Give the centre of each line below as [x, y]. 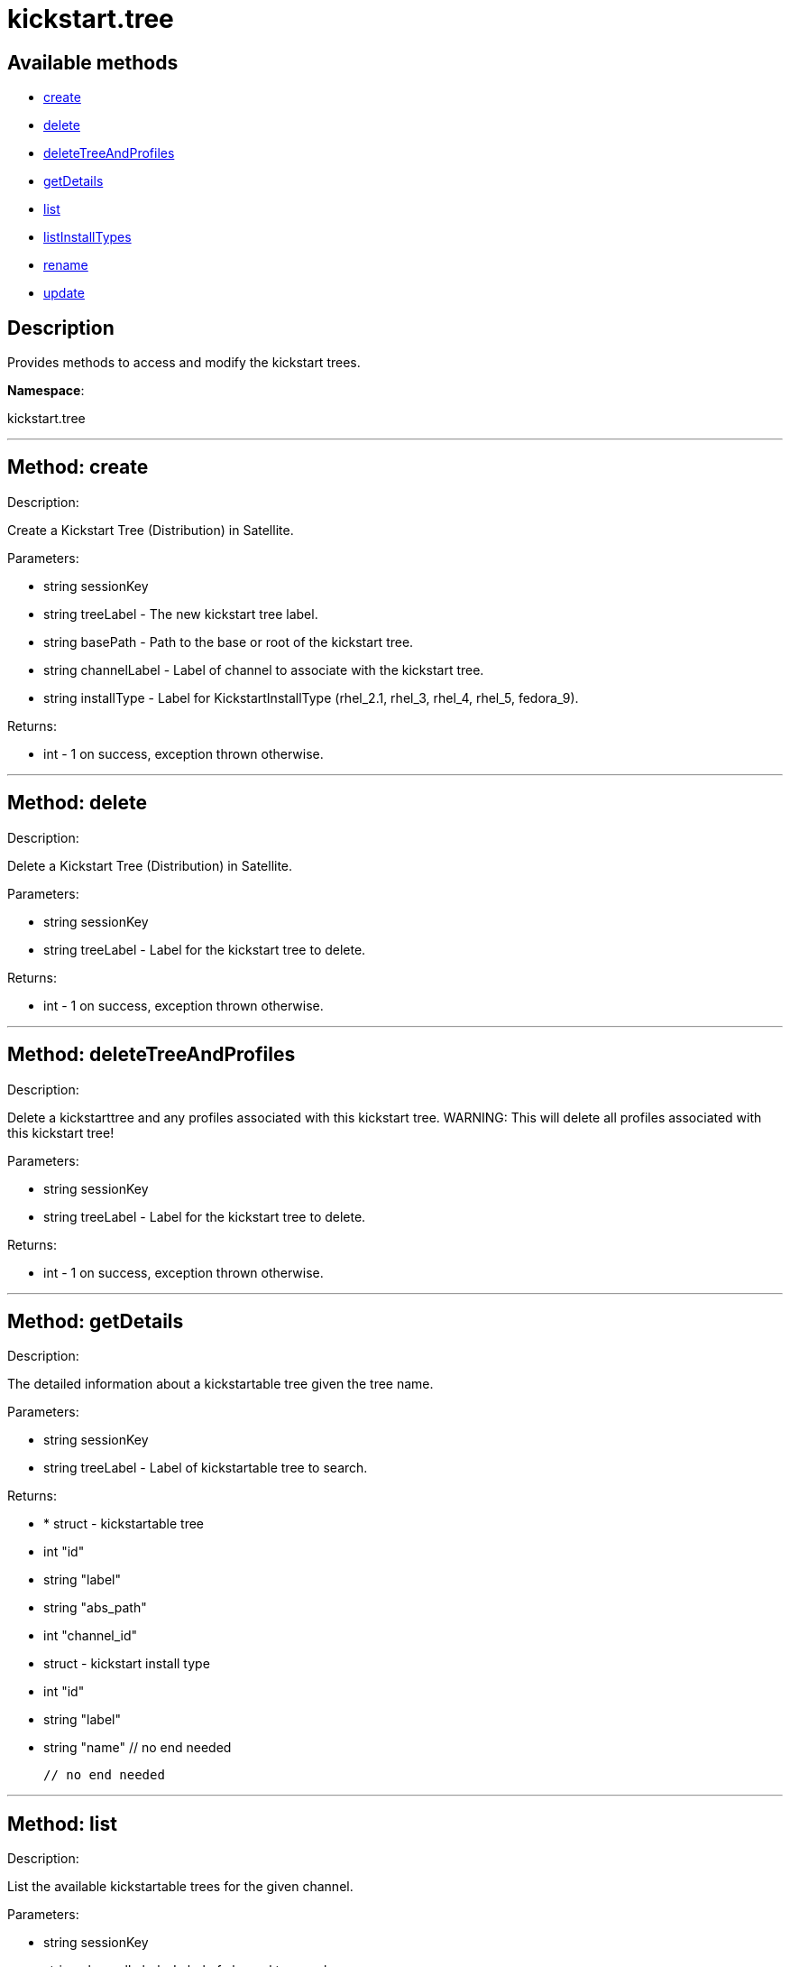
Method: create [78, 467]
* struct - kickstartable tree [124, 1524]
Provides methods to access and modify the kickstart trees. [184, 363]
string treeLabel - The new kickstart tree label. [181, 614]
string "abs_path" [95, 1608]
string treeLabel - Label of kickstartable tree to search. [206, 1468]
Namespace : [46, 391]
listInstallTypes [87, 237]
